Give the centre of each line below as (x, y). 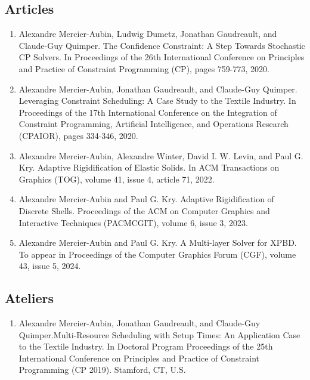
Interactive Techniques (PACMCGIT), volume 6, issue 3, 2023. (133, 222)
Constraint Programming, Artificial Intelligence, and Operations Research (154, 124)
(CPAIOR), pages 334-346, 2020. (78, 135)
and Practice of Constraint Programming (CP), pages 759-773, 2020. (144, 68)
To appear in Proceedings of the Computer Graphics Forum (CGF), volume (157, 254)
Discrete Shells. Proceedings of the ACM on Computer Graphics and (144, 210)
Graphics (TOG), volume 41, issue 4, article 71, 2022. (117, 179)
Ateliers (29, 298)
